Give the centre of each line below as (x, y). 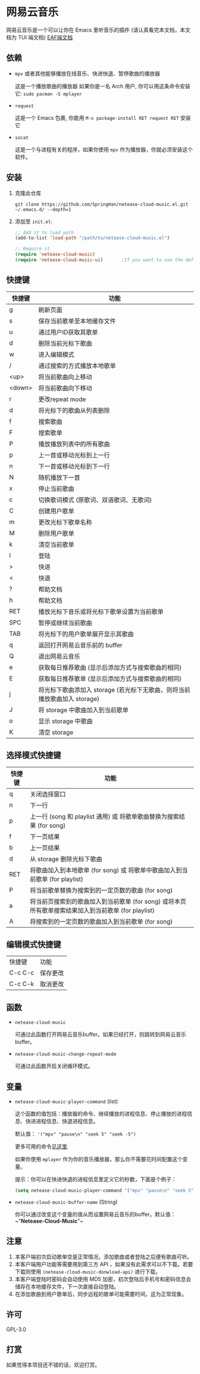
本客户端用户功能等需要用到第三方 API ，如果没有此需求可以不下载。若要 (104, 1264)
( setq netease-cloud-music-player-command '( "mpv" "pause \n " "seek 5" (104, 1190)
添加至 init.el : (33, 221)
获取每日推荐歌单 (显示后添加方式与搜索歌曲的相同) (110, 678)
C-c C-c (22, 973)
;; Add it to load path (44, 232)
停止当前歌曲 (56, 488)
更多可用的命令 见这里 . (42, 1146)
